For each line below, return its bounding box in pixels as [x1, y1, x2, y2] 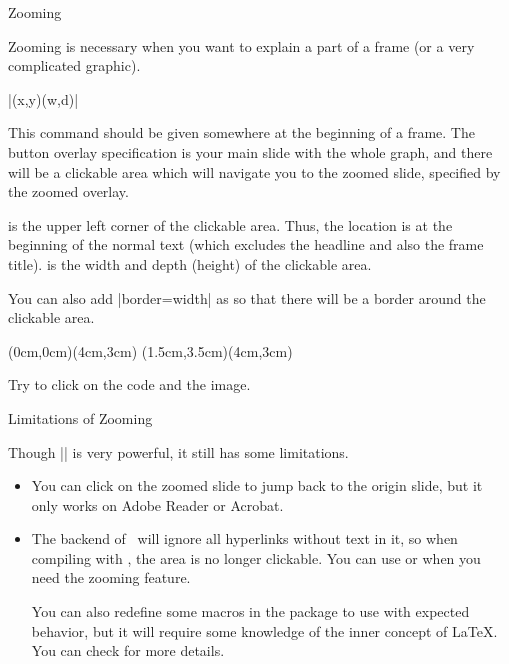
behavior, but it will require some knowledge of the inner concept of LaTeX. [31, 620, 498, 641]
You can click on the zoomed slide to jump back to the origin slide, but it [31, 475, 483, 496]
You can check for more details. [31, 640, 225, 661]
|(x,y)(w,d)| [8, 88, 79, 109]
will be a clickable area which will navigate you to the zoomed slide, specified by [8, 161, 501, 182]
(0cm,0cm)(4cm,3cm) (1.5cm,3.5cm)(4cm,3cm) [8, 340, 293, 361]
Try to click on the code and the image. [8, 374, 251, 395]
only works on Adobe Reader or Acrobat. [31, 494, 284, 515]
